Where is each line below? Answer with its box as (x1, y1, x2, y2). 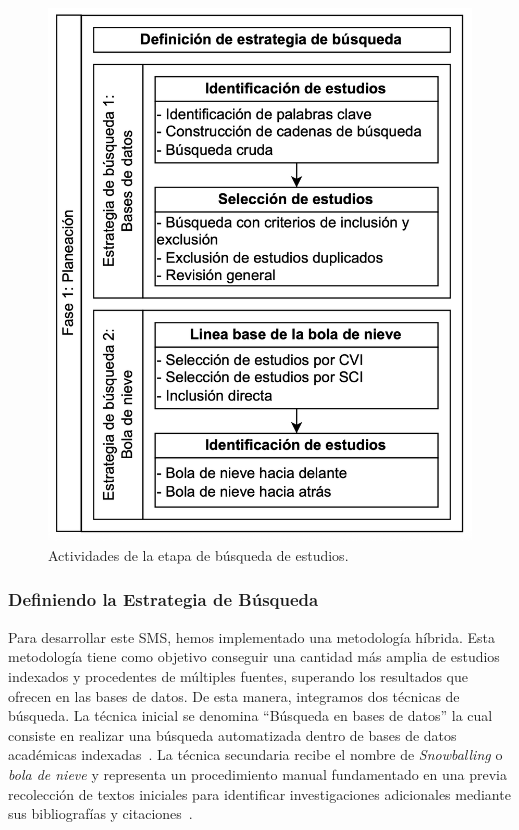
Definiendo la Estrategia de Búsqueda (8, 587, 319, 612)
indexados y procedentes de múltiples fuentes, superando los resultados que (8, 665, 469, 686)
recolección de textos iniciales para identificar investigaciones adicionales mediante (8, 783, 511, 804)
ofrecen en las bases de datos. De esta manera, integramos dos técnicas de (8, 685, 460, 706)
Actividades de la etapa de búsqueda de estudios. (48, 544, 349, 565)
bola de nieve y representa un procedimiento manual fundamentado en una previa (8, 763, 507, 784)
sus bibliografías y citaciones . (8, 803, 193, 824)
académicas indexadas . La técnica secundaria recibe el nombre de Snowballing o (8, 744, 503, 765)
